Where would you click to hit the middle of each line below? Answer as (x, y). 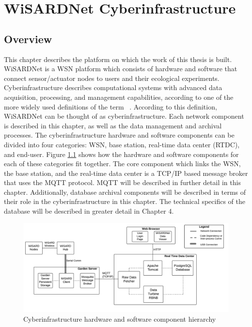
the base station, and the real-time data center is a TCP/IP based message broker (126, 173)
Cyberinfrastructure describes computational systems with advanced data (113, 87)
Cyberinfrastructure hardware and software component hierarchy (120, 319)
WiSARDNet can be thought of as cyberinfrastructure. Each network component (124, 116)
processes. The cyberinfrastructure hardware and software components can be (119, 135)
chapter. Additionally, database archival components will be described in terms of (125, 192)
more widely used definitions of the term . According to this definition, (110, 106)
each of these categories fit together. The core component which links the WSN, (122, 163)
